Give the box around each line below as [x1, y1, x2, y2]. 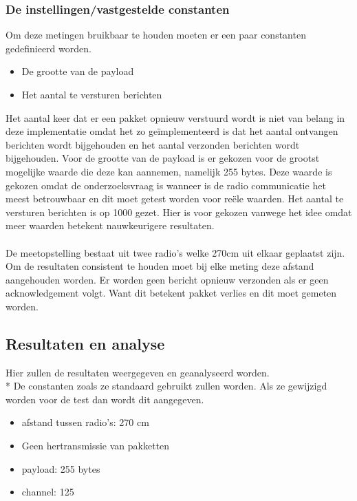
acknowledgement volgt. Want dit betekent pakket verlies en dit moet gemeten [6, 286, 337, 300]
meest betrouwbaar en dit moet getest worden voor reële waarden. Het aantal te [6, 191, 344, 206]
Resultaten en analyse [6, 332, 165, 354]
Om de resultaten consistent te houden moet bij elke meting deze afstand [6, 259, 314, 273]
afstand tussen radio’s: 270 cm [21, 415, 149, 429]
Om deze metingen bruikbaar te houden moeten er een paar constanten [6, 28, 306, 42]
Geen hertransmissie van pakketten [21, 438, 170, 453]
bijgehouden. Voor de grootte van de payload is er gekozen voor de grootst [6, 151, 320, 165]
